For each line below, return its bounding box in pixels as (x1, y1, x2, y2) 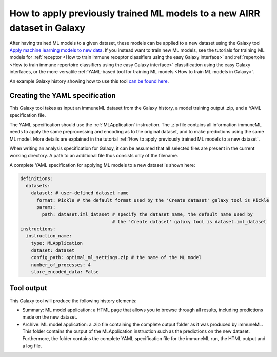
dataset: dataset (31, 247, 75, 253)
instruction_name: (26, 233, 72, 239)
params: (36, 204, 56, 210)
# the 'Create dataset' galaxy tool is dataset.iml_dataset (112, 219, 267, 225)
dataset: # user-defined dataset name (31, 190, 129, 196)
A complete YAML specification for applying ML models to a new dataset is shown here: (9, 162, 195, 168)
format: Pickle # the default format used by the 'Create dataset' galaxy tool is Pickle (36, 197, 269, 203)
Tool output (9, 284, 47, 292)
